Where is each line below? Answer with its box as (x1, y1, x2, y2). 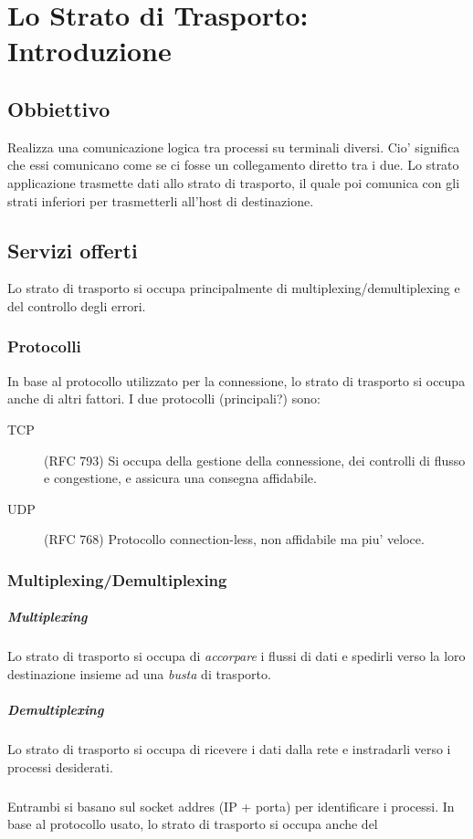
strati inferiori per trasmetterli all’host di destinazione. (7, 191, 314, 210)
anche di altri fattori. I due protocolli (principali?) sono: (7, 389, 321, 408)
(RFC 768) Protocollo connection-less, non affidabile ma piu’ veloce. (44, 530, 425, 549)
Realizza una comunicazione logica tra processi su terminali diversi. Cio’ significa (7, 137, 460, 156)
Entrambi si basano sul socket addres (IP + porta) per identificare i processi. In (7, 796, 455, 815)
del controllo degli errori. (7, 296, 146, 315)
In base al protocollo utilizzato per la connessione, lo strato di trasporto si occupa (7, 371, 466, 390)
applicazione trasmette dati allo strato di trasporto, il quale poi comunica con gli (7, 173, 460, 192)
